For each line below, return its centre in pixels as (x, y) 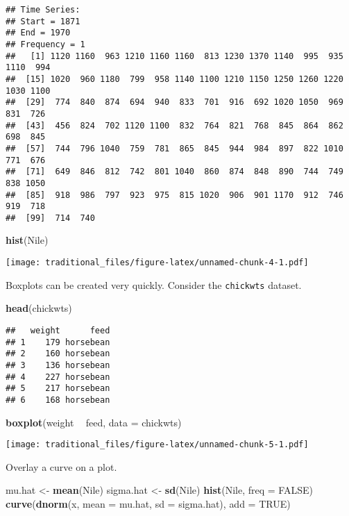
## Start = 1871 (43, 21)
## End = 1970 (38, 33)
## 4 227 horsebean (58, 377)
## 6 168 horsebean (58, 400)
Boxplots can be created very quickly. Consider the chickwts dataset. (154, 284)
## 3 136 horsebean (58, 365)
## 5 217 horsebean (58, 389)
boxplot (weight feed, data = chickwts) (94, 422)
